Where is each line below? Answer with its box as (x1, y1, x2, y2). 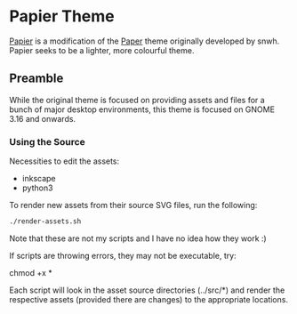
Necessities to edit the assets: (9, 156, 120, 166)
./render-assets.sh (9, 217, 82, 226)
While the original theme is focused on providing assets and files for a (9, 94, 265, 105)
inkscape (21, 173, 56, 184)
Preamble (9, 71, 64, 86)
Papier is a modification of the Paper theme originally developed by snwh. (9, 36, 280, 46)
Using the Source (9, 135, 86, 148)
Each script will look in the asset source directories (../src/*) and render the (9, 285, 285, 295)
